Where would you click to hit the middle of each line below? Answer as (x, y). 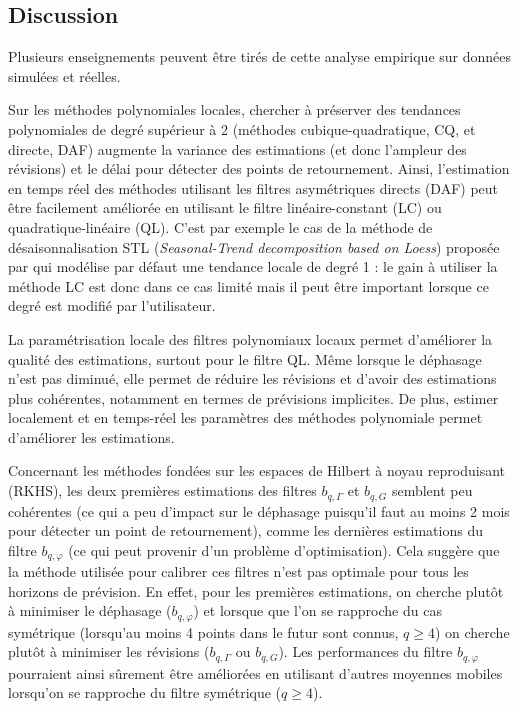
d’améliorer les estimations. (91, 436)
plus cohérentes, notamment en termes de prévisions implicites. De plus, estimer (253, 397)
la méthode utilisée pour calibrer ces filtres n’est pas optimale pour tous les (238, 571)
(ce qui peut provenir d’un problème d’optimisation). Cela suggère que (284, 549)
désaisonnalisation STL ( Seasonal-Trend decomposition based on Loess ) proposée (254, 246)
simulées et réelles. (64, 75)
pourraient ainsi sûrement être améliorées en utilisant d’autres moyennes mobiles (255, 672)
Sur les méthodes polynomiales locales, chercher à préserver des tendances (234, 109)
